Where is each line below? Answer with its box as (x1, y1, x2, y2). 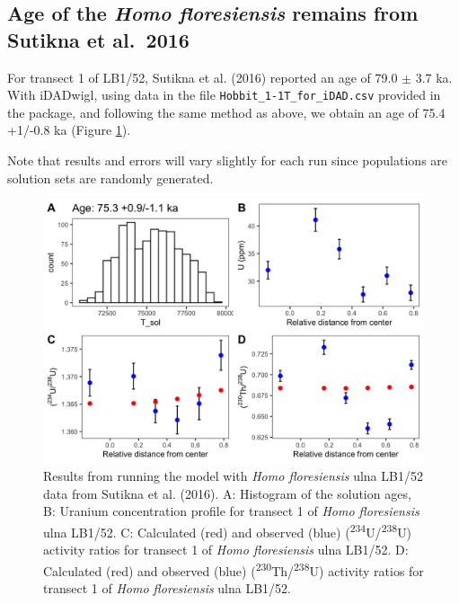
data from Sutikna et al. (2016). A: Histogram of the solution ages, (43, 484, 411, 502)
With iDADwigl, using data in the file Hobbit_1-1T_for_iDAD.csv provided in (7, 85, 441, 104)
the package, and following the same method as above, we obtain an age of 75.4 (7, 102, 446, 121)
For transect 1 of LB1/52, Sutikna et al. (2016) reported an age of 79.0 (7, 67, 398, 86)
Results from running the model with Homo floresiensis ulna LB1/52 (43, 466, 423, 484)
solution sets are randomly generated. (7, 168, 214, 187)
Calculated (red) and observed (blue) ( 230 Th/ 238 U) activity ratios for (43, 558, 424, 580)
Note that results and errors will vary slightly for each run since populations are (7, 151, 448, 170)
